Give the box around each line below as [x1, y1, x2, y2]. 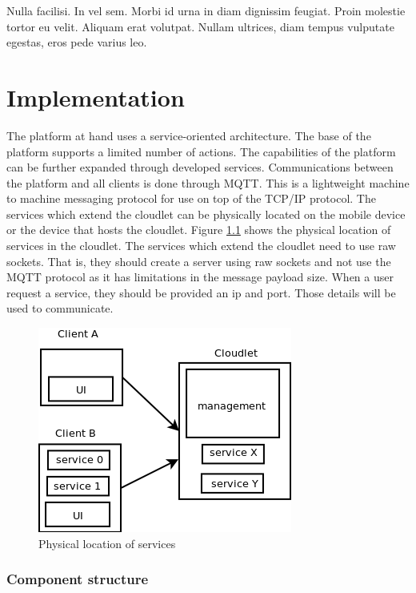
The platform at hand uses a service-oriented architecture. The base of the [6, 127, 371, 143]
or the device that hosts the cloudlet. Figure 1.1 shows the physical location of [6, 221, 391, 238]
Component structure [6, 569, 149, 589]
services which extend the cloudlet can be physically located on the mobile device [6, 205, 406, 222]
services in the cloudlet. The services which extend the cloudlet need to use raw [6, 237, 396, 254]
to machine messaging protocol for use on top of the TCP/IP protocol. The [6, 190, 376, 207]
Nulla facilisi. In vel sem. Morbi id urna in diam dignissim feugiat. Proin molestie [6, 2, 406, 18]
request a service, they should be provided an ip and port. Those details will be [6, 284, 396, 301]
